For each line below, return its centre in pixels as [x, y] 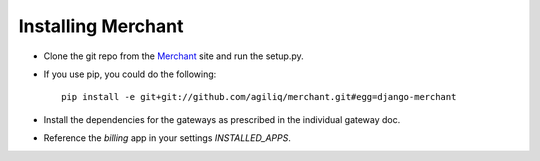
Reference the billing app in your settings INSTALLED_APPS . [167, 138]
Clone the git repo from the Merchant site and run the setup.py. [173, 56]
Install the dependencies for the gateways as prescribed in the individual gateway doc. [222, 119]
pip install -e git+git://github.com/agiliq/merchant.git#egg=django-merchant [259, 97]
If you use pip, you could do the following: [130, 74]
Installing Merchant [101, 26]
